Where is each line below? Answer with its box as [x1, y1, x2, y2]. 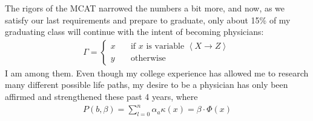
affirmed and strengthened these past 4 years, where [5, 90, 198, 102]
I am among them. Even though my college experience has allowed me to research [5, 66, 309, 79]
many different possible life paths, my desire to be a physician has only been [5, 78, 288, 91]
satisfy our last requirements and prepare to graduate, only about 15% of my [5, 13, 291, 26]
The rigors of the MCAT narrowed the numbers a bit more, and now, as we [5, 2, 285, 14]
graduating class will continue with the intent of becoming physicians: [5, 25, 264, 38]
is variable [146, 42, 185, 51]
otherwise [130, 54, 166, 63]
